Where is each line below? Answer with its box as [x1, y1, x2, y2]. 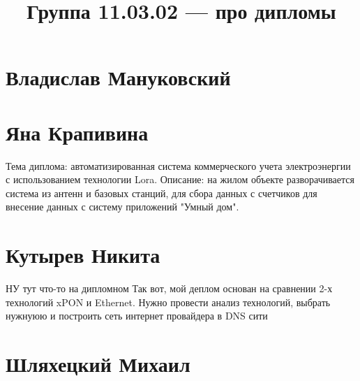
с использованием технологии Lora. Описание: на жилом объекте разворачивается [6, 172, 354, 187]
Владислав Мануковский [6, 63, 231, 92]
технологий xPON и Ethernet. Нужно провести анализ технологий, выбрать [6, 294, 331, 309]
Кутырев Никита [6, 240, 160, 269]
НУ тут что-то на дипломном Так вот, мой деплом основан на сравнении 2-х [6, 281, 333, 296]
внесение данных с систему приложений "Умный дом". [6, 199, 239, 214]
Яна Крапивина [6, 117, 149, 146]
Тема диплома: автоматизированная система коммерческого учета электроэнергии [6, 158, 351, 173]
